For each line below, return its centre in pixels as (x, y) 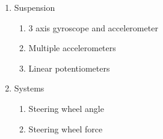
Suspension (35, 7)
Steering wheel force (66, 128)
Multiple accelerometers (72, 48)
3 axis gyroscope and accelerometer (93, 27)
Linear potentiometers (69, 68)
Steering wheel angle (66, 108)
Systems (29, 88)
